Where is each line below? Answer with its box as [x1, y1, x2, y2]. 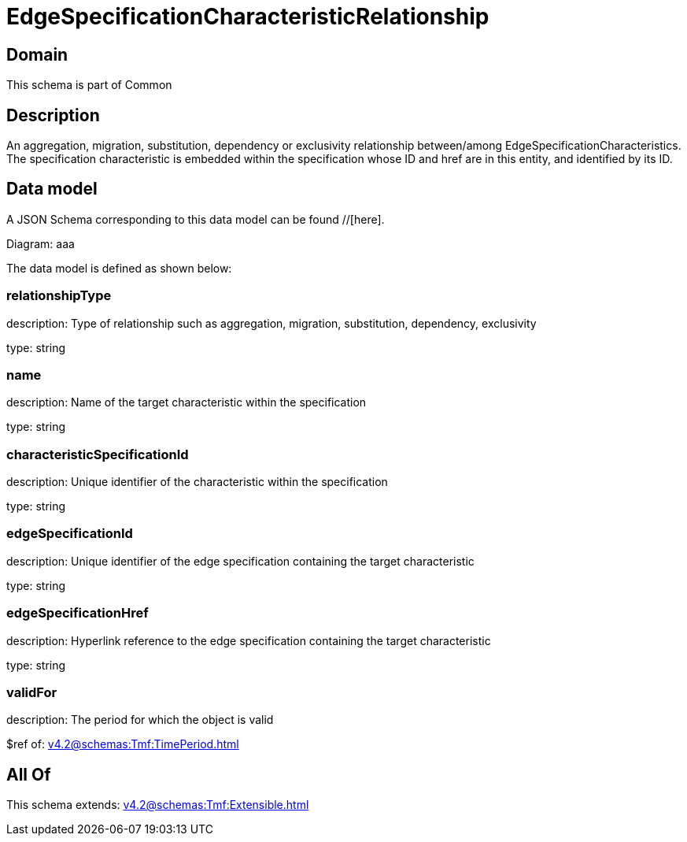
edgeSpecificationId [6, 525, 133, 542]
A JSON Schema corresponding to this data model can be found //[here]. [6, 212, 385, 226]
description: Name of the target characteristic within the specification [6, 395, 367, 410]
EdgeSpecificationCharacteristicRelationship [6, 3, 489, 30]
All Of [6, 764, 51, 785]
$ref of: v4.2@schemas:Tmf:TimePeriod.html [6, 737, 239, 751]
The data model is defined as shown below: [6, 261, 232, 275]
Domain [6, 44, 68, 65]
